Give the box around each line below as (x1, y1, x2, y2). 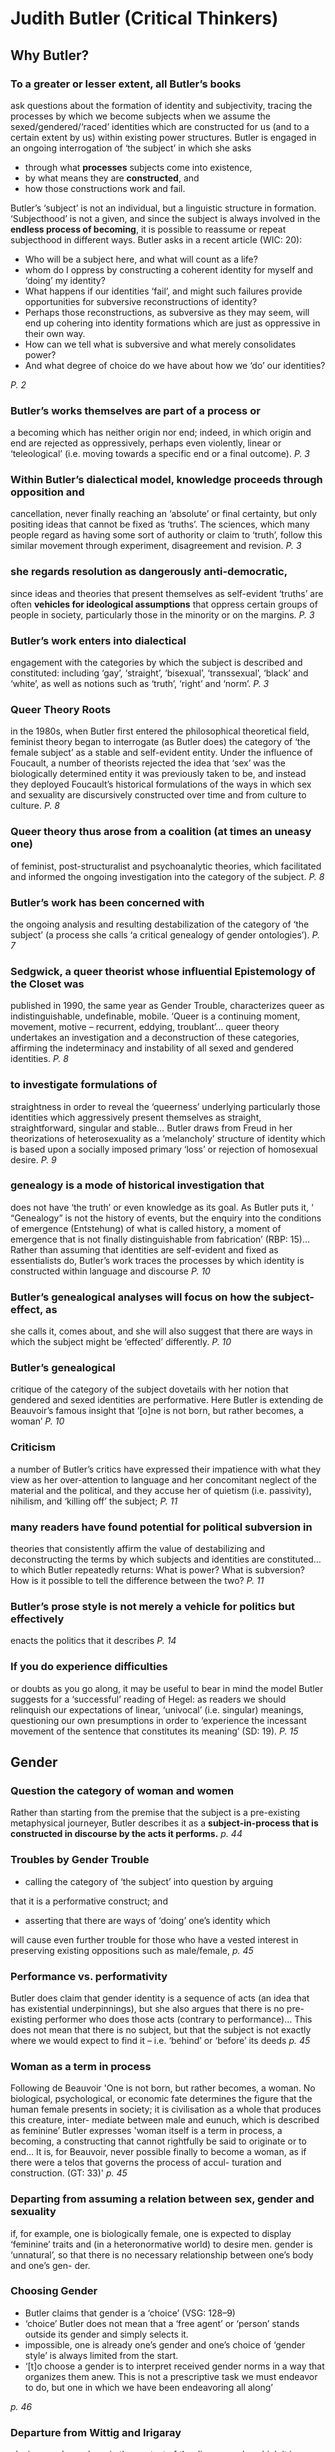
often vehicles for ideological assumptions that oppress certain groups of (10, 598, 318, 610)
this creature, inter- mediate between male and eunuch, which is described (10, 2114, 320, 2126)
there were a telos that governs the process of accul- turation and (10, 2157, 282, 2169)
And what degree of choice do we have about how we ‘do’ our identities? (24, 359, 326, 371)
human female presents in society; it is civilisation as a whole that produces (10, 2103, 322, 2116)
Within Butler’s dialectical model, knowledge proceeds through (10, 473, 323, 487)
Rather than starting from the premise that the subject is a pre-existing (10, 1807, 301, 1819)
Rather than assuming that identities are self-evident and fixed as (10, 1243, 279, 1256)
